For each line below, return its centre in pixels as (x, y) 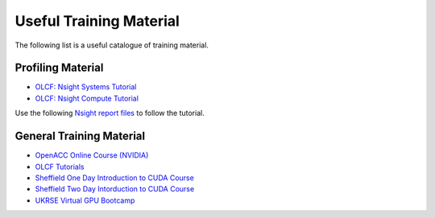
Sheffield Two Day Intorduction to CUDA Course (115, 189)
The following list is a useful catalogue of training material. (112, 45)
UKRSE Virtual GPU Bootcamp (85, 200)
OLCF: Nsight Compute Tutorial (87, 98)
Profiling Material (59, 68)
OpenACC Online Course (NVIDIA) (92, 155)
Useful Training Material (97, 21)
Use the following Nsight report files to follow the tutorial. (110, 113)
